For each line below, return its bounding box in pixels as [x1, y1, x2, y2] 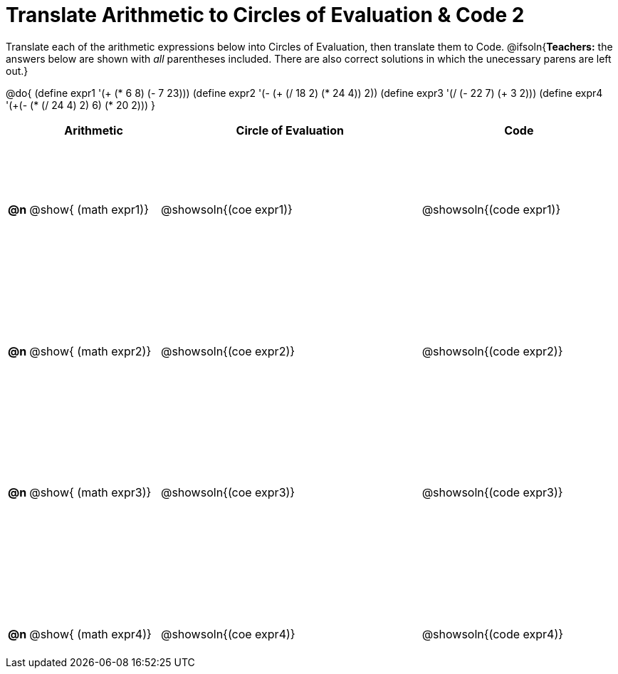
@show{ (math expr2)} [29, 343, 152, 358]
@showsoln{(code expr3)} [421, 485, 563, 500]
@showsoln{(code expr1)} [421, 202, 561, 217]
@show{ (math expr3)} [29, 485, 152, 500]
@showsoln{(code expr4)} [421, 627, 564, 642]
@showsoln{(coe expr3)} [160, 485, 295, 500]
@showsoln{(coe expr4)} [160, 627, 295, 642]
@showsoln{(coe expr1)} [160, 202, 293, 217]
